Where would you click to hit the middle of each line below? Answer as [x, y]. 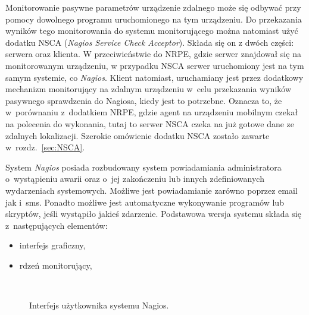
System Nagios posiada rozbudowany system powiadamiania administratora [143, 167]
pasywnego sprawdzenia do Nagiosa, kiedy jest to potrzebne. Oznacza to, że [144, 100]
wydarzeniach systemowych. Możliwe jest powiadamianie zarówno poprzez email [152, 190]
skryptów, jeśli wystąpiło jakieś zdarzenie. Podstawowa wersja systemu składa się [153, 214]
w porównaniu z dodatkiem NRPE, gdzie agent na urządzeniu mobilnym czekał [152, 112]
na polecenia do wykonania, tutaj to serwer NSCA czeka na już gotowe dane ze [150, 123]
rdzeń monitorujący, [56, 265]
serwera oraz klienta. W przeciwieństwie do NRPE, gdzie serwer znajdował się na [153, 54]
